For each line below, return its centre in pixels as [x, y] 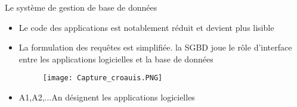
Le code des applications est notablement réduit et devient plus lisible [146, 27]
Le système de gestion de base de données [81, 7]
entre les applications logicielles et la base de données [116, 59]
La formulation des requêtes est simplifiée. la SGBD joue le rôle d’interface [155, 47]
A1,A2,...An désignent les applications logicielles [107, 97]
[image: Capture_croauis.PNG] [103, 78]
